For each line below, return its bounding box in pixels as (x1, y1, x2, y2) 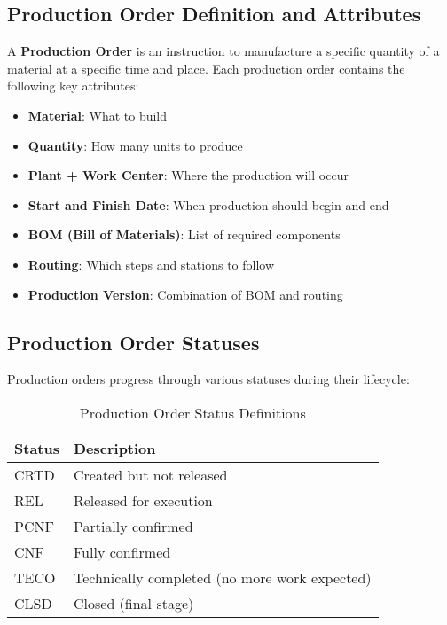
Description (73, 437, 156, 458)
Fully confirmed (73, 541, 171, 562)
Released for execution (73, 489, 213, 511)
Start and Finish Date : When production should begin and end (27, 195, 389, 214)
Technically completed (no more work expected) (73, 566, 372, 588)
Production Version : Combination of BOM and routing (27, 285, 343, 303)
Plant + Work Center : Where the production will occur (27, 166, 349, 184)
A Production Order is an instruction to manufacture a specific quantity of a (7, 42, 440, 60)
